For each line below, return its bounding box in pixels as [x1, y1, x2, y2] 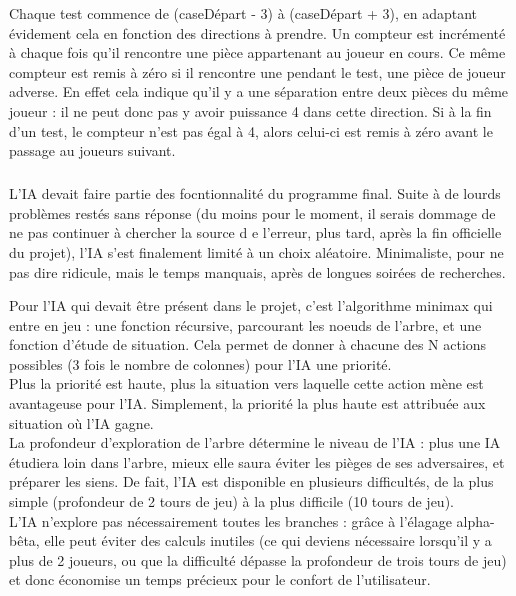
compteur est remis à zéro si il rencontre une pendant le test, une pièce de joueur [9, 61, 506, 82]
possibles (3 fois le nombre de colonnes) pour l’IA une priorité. [9, 353, 392, 374]
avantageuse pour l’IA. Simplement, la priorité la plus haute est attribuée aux [9, 393, 486, 414]
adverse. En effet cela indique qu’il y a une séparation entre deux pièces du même [9, 81, 509, 102]
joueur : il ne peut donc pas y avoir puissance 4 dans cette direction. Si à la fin [9, 100, 492, 121]
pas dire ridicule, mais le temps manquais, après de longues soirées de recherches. [9, 261, 506, 282]
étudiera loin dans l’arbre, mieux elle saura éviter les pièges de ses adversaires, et [9, 451, 505, 472]
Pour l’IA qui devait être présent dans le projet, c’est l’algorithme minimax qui [9, 295, 493, 316]
